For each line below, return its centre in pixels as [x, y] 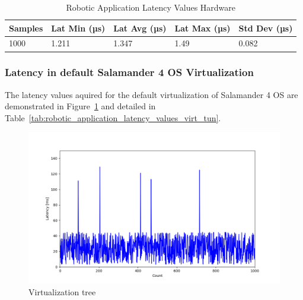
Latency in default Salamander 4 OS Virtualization [129, 72]
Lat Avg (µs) [140, 28]
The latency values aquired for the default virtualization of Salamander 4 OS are [151, 94]
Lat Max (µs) [202, 28]
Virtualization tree [62, 291]
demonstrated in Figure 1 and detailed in [80, 106]
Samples [26, 28]
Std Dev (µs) [266, 28]
